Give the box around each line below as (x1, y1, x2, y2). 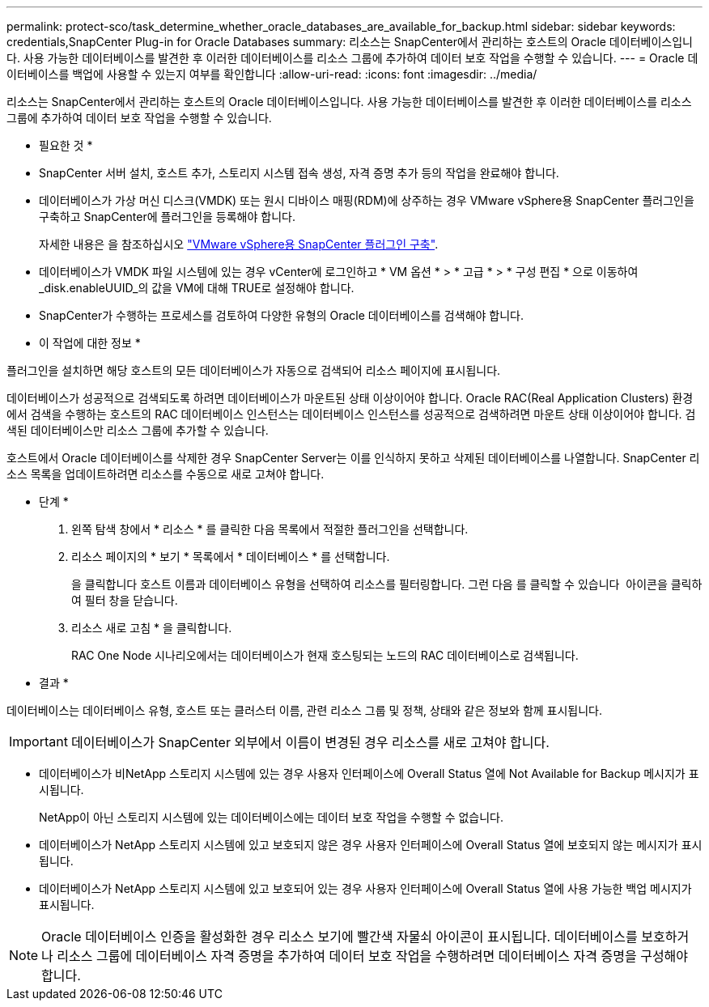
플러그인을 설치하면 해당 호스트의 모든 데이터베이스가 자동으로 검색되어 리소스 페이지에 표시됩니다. (6, 363, 501, 377)
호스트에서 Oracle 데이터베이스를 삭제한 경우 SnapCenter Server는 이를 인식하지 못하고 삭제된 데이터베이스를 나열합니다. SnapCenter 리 (6, 451, 700, 465)
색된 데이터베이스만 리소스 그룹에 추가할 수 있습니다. (6, 423, 269, 437)
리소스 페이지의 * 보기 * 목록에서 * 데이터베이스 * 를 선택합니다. (71, 550, 390, 563)
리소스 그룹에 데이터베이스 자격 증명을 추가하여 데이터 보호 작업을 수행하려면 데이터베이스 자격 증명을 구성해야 (57, 948, 689, 964)
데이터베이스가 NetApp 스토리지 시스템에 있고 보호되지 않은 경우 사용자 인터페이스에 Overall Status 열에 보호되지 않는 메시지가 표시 (39, 838, 703, 852)
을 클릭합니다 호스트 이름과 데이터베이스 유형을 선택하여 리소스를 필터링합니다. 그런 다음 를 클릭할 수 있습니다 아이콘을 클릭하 (71, 577, 703, 591)
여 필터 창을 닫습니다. (71, 593, 178, 607)
